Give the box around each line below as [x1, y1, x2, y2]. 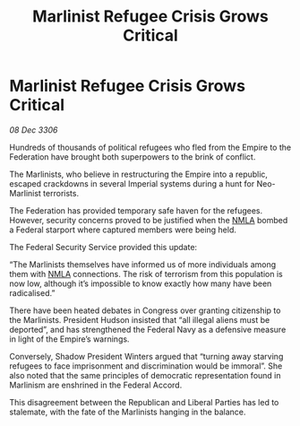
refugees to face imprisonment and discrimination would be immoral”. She [9, 361, 283, 371]
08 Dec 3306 [9, 124, 58, 135]
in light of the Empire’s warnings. [9, 334, 130, 344]
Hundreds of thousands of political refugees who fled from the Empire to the [9, 142, 292, 152]
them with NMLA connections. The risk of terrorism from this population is [9, 268, 284, 279]
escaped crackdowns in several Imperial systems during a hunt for [9, 178, 255, 189]
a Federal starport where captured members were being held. [9, 224, 237, 235]
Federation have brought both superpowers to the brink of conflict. [9, 151, 256, 162]
